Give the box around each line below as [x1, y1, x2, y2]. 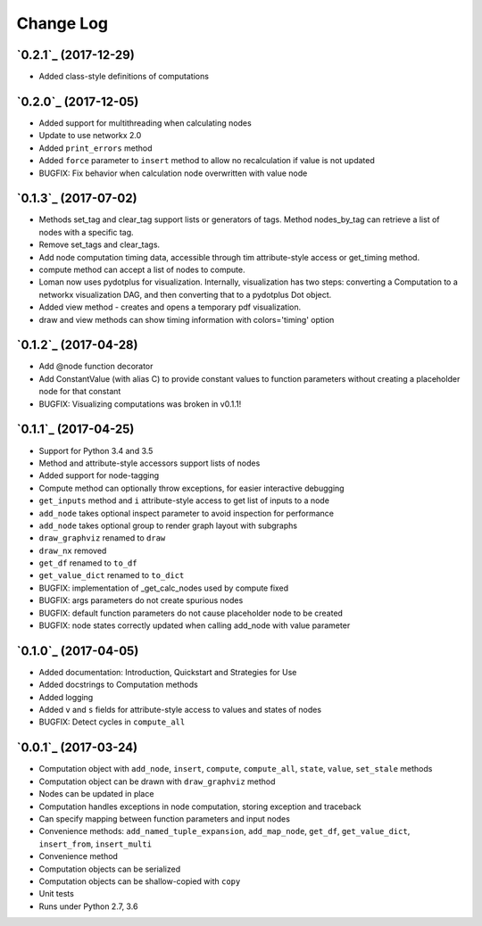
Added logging [38, 691, 94, 702]
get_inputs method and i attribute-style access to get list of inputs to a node [38, 495, 330, 506]
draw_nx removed [38, 545, 107, 556]
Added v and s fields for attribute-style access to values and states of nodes [38, 705, 321, 715]
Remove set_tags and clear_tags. [38, 239, 161, 250]
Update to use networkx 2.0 [38, 130, 142, 141]
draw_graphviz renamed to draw [38, 533, 166, 543]
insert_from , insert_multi [38, 839, 152, 849]
